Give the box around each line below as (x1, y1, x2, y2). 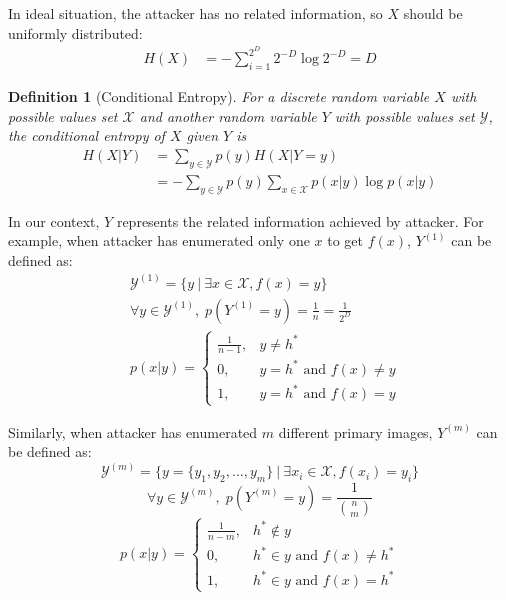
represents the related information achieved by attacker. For (116, 210, 484, 231)
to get (327, 230, 364, 251)
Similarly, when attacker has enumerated (8, 421, 258, 442)
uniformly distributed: (8, 22, 143, 43)
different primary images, (278, 421, 433, 442)
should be (403, 3, 463, 23)
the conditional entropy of (8, 125, 165, 146)
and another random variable (139, 105, 317, 126)
